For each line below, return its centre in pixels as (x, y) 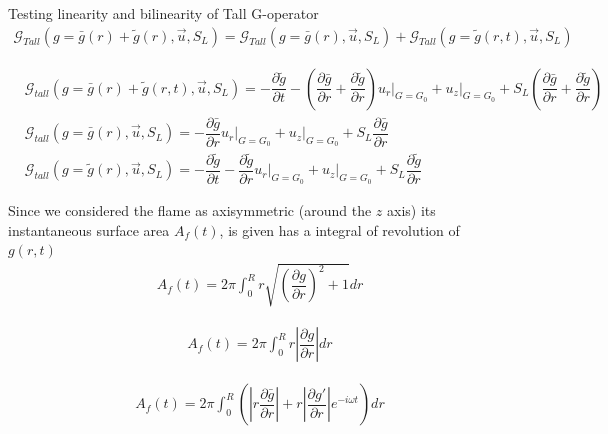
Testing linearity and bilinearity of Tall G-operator (163, 13)
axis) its (411, 210)
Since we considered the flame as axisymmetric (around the (190, 210)
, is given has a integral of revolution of (339, 229)
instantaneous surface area (89, 229)
